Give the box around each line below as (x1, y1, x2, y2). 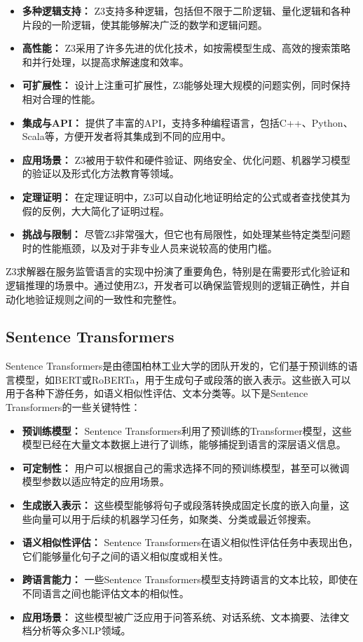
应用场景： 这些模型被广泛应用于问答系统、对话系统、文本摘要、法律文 (22, 609, 350, 624)
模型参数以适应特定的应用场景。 (22, 474, 170, 489)
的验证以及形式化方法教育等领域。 (22, 166, 179, 181)
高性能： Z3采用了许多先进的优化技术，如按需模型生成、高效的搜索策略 (22, 41, 351, 55)
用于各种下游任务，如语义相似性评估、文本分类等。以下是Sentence (6, 386, 308, 400)
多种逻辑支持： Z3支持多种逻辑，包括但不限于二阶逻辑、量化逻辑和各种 (22, 4, 351, 18)
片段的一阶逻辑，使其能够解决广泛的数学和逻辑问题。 (22, 17, 268, 32)
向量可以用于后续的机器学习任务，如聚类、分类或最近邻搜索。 (32, 511, 317, 526)
